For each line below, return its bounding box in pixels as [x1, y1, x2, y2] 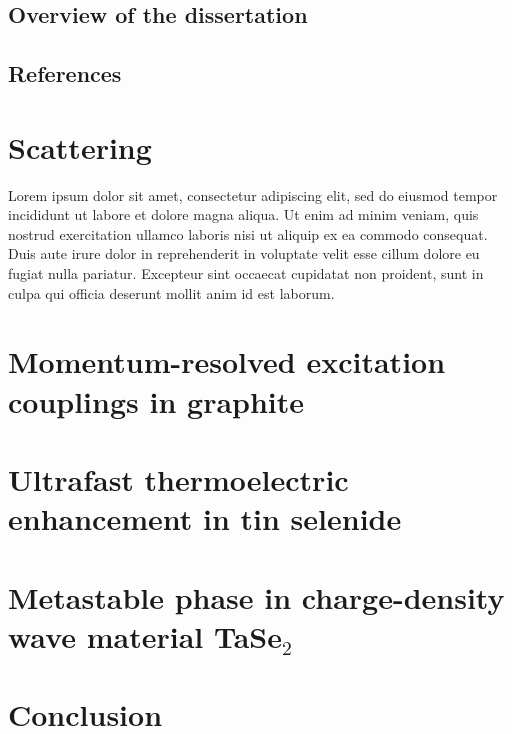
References [8, 58, 122, 89]
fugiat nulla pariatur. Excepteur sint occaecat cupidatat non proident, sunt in [8, 263, 484, 284]
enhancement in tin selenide [8, 498, 402, 539]
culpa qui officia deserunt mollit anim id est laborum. [8, 282, 335, 303]
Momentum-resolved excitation [8, 341, 446, 382]
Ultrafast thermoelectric [8, 459, 349, 499]
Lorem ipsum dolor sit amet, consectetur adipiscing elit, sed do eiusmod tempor [8, 184, 498, 205]
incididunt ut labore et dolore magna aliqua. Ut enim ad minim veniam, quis [8, 204, 479, 225]
